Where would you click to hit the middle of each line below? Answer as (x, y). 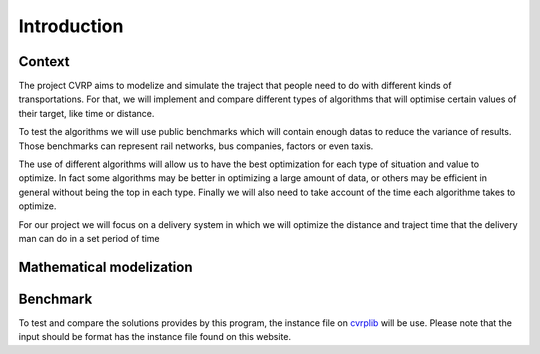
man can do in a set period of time (89, 238)
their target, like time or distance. (86, 113)
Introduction (71, 26)
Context (44, 61)
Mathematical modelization (105, 266)
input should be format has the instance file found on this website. (155, 337)
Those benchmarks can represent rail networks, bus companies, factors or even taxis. (196, 146)
